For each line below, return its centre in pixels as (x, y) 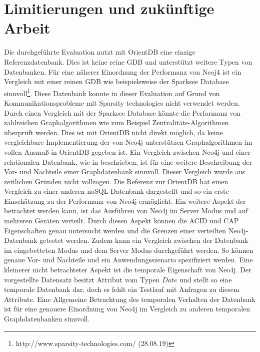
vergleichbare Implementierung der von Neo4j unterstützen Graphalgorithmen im (128, 142)
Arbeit (27, 28)
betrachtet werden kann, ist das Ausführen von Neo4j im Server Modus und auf (126, 211)
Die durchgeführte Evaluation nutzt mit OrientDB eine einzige (100, 52)
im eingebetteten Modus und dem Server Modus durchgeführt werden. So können (129, 250)
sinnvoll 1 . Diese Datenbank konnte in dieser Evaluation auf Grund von (112, 92)
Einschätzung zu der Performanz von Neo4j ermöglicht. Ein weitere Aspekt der (125, 201)
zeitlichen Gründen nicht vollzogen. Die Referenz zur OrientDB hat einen (116, 181)
